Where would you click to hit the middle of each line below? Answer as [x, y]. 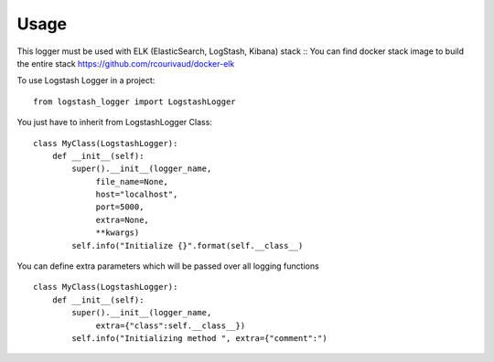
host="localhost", [137, 195]
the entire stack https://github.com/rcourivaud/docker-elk [126, 63]
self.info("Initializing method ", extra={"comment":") [200, 338]
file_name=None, [132, 181]
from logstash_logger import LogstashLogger [135, 101]
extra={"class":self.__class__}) [171, 325]
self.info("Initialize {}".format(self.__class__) [188, 245]
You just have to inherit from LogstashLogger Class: [114, 122]
